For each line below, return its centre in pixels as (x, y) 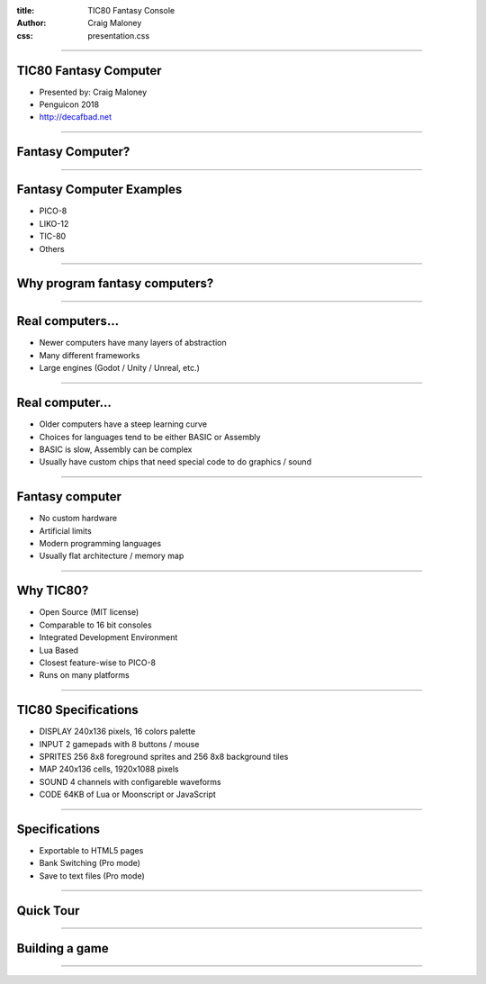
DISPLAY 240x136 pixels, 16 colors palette (117, 731)
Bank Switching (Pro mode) (90, 863)
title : (26, 10)
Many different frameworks (90, 355)
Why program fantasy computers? (115, 284)
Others (52, 248)
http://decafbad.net (76, 117)
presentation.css (119, 35)
